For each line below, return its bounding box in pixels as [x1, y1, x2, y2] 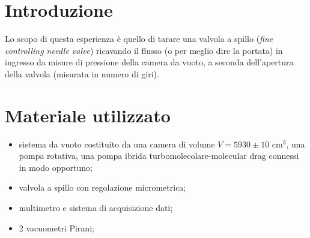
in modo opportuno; [19, 161, 93, 173]
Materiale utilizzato [5, 103, 171, 127]
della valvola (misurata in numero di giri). [5, 67, 159, 80]
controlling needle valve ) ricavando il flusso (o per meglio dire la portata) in [5, 44, 283, 56]
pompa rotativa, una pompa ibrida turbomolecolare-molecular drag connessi [19, 149, 299, 162]
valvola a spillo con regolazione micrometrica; [19, 181, 186, 194]
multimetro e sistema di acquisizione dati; [19, 201, 173, 213]
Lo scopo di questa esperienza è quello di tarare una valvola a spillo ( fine [5, 32, 273, 45]
